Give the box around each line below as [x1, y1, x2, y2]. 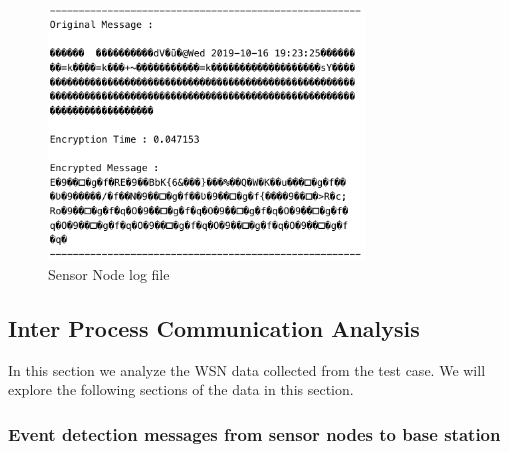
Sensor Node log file [48, 263, 170, 284]
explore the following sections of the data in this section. [8, 379, 354, 400]
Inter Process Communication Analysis [8, 312, 420, 343]
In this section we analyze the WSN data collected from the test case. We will [8, 359, 486, 380]
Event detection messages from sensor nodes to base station [8, 421, 501, 446]
